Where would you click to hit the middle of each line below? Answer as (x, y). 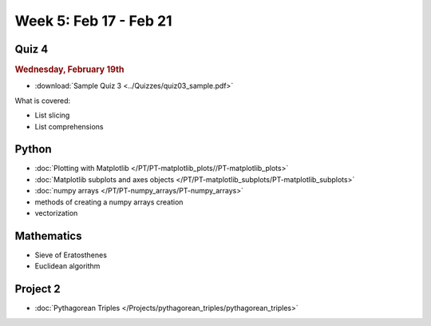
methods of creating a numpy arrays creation (109, 202)
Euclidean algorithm (67, 266)
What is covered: (43, 101)
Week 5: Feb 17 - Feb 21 (93, 21)
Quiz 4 (32, 49)
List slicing (52, 115)
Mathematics (48, 236)
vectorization (56, 213)
